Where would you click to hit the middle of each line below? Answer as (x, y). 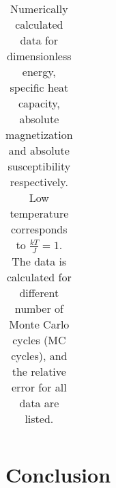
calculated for (39, 277)
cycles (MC (39, 339)
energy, (39, 72)
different (39, 292)
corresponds (39, 229)
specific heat (39, 87)
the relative (39, 371)
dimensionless (39, 56)
